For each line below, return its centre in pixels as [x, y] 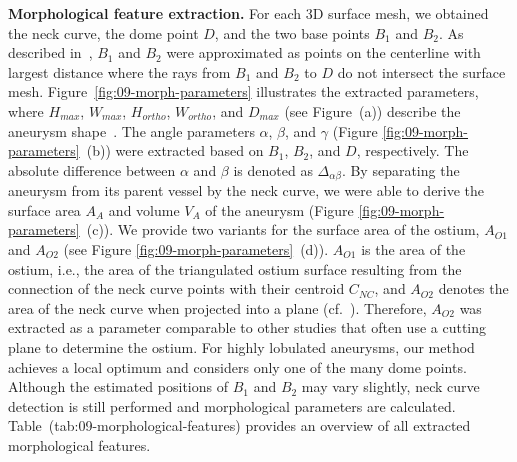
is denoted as [273, 169]
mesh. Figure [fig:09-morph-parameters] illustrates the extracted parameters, [243, 91]
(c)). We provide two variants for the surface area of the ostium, [283, 229]
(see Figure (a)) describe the [372, 110]
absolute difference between [92, 169]
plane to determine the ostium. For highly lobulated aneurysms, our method [241, 346]
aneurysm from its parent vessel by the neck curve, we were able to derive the [246, 190]
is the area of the [413, 248]
